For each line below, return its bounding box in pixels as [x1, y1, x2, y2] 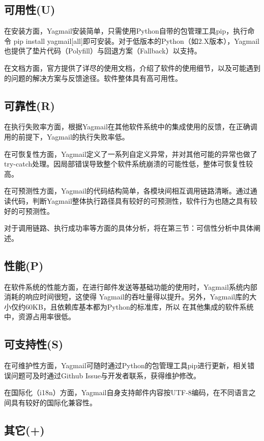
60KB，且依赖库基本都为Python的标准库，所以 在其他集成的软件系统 [25, 301, 254, 312]
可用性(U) [4, 2, 55, 17]
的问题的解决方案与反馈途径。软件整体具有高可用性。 [4, 72, 182, 83]
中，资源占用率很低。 [4, 311, 75, 322]
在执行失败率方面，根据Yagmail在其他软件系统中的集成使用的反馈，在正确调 [4, 121, 257, 132]
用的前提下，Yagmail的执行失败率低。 [4, 131, 129, 142]
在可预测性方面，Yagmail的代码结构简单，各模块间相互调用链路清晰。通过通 [4, 185, 257, 196]
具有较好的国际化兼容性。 [11, 397, 97, 407]
